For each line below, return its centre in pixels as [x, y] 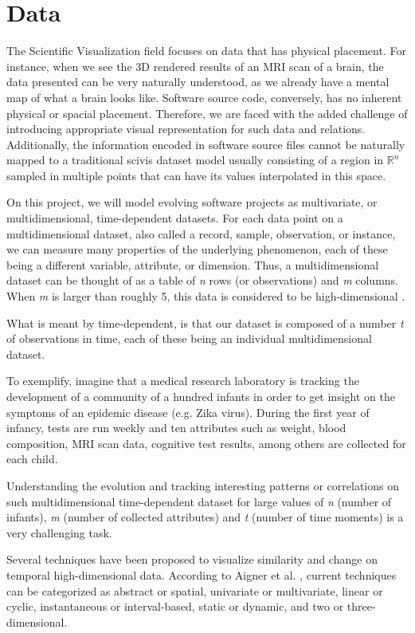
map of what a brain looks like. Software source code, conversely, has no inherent [204, 97]
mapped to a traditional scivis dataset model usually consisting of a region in [195, 160]
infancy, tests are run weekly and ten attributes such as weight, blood [176, 428]
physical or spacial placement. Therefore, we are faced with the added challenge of [207, 113]
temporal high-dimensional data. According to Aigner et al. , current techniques [202, 574]
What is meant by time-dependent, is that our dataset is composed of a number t [205, 322]
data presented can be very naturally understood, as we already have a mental [198, 82]
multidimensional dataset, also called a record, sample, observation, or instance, [201, 233]
